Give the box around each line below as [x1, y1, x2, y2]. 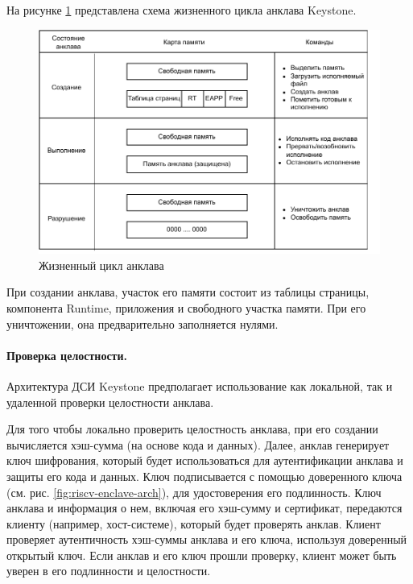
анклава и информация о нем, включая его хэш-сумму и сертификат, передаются [6, 499, 403, 516]
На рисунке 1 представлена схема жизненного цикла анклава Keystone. [6, 2, 357, 18]
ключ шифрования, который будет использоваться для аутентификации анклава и [6, 452, 403, 469]
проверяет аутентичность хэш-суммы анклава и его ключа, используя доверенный [6, 531, 407, 548]
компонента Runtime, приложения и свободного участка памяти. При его [6, 299, 366, 316]
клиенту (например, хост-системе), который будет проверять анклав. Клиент [6, 515, 381, 532]
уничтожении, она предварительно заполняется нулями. [6, 315, 279, 332]
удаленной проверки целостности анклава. [6, 393, 214, 410]
